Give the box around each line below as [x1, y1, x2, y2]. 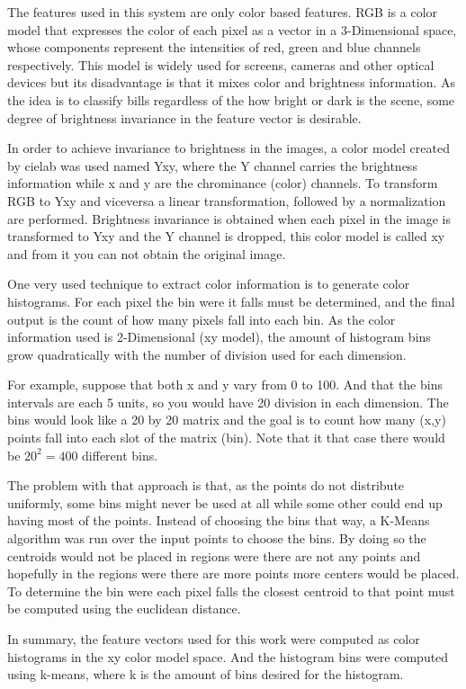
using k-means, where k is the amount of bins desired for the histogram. [7, 665, 404, 684]
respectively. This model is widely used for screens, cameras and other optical [7, 55, 435, 74]
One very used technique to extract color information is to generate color [7, 274, 410, 293]
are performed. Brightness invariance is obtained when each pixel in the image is [7, 209, 452, 228]
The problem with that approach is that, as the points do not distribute [7, 476, 405, 495]
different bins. [82, 445, 158, 464]
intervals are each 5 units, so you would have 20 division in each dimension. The [7, 392, 449, 411]
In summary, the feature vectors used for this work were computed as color [7, 630, 420, 648]
